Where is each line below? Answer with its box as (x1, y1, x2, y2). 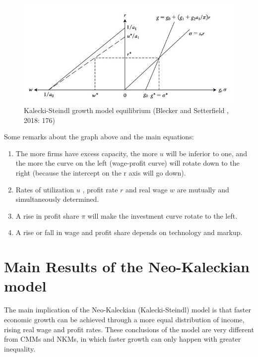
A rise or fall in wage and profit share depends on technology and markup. (15, 227, 243, 238)
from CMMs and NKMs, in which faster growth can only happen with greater (4, 334, 241, 344)
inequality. (4, 343, 36, 354)
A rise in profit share (15, 210, 79, 221)
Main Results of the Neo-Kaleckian (4, 256, 250, 277)
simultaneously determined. (15, 194, 99, 204)
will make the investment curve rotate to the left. (87, 210, 238, 221)
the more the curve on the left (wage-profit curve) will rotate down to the (15, 158, 240, 168)
